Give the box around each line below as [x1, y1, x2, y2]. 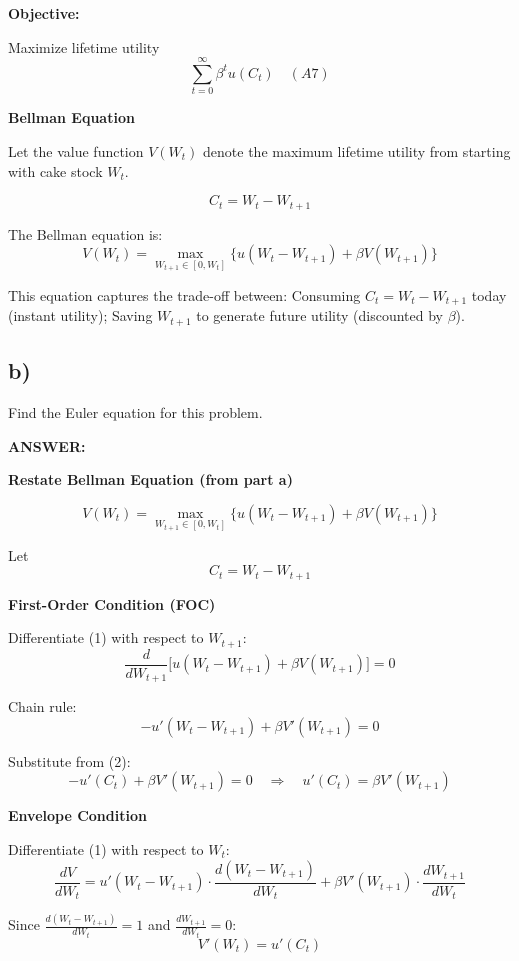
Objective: [8, 3, 80, 23]
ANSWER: [8, 435, 86, 456]
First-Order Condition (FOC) [8, 593, 216, 614]
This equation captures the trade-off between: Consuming [8, 284, 361, 305]
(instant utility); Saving [8, 305, 153, 326]
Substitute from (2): [8, 750, 131, 771]
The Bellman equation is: [8, 223, 163, 244]
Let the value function [8, 140, 144, 161]
